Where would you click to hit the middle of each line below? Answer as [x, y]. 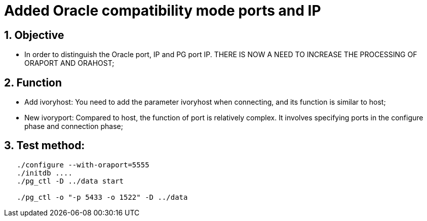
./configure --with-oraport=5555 [83, 165]
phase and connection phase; [74, 126]
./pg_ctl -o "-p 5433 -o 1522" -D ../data [102, 197]
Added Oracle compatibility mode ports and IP [163, 11]
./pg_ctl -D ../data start [70, 181]
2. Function [33, 82]
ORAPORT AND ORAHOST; [69, 63]
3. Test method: [45, 146]
